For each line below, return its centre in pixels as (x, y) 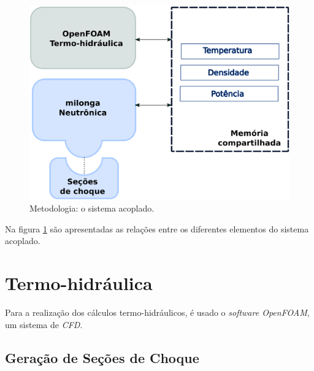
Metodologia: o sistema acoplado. (92, 208)
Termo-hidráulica (79, 283)
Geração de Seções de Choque (102, 357)
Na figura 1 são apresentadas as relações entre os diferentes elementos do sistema (157, 228)
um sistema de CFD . (44, 324)
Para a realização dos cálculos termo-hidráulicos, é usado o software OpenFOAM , (157, 312)
